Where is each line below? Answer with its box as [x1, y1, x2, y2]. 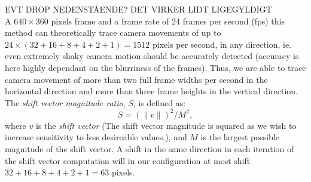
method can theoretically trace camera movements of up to [5, 26, 221, 39]
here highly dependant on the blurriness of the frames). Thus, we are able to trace [5, 61, 306, 73]
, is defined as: [133, 96, 186, 109]
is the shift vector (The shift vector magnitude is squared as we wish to [35, 119, 297, 131]
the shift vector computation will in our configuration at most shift [5, 154, 251, 166]
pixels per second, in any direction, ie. [152, 38, 291, 50]
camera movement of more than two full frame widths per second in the [5, 73, 268, 85]
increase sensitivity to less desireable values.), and [5, 131, 187, 143]
